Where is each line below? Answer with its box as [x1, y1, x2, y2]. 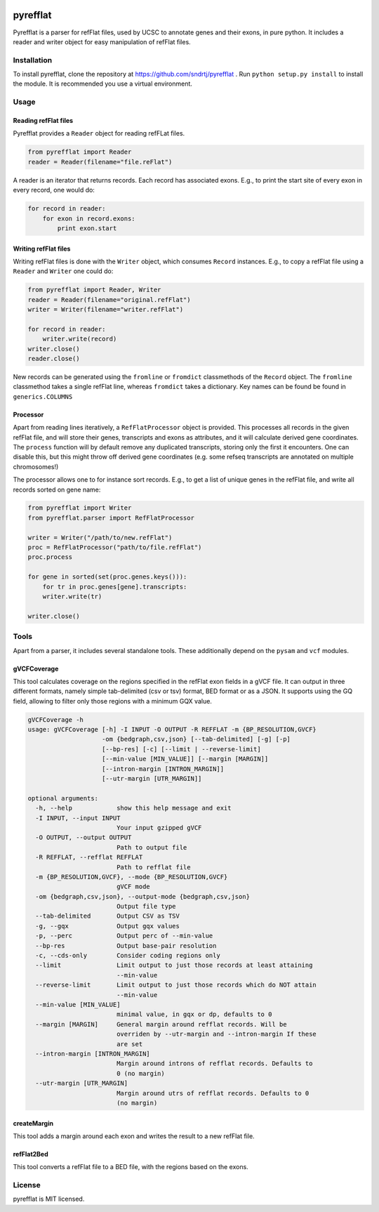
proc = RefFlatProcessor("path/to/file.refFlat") [27, 544, 202, 551]
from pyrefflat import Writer [27, 504, 132, 512]
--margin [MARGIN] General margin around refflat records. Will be [35, 1020, 287, 1028]
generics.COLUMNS [13, 393, 73, 400]
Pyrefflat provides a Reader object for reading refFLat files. [13, 129, 185, 138]
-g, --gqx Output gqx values [35, 922, 180, 930]
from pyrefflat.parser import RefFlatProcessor [27, 513, 194, 522]
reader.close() [27, 355, 80, 362]
